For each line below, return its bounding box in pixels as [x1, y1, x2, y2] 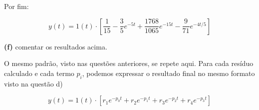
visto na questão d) [4, 78, 63, 88]
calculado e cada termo [4, 67, 74, 78]
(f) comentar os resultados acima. [4, 41, 107, 51]
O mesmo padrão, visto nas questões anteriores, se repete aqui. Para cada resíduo [4, 58, 254, 68]
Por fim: [4, 1, 29, 11]
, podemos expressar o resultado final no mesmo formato [82, 67, 255, 78]
